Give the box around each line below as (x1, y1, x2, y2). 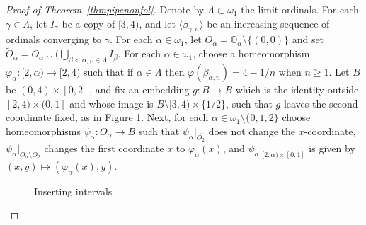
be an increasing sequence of (207, 16, 330, 30)
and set (292, 32, 324, 47)
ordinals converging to (6, 32, 102, 47)
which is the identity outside (235, 82, 359, 96)
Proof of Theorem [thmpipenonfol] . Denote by (6, 2, 205, 16)
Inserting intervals (34, 183, 113, 198)
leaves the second (283, 96, 358, 110)
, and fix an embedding (89, 82, 190, 96)
